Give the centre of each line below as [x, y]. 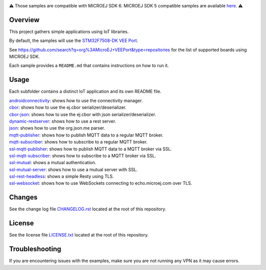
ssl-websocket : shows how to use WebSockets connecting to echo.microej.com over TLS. [100, 183]
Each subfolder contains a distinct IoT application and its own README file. [85, 92]
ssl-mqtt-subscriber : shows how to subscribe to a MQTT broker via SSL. [83, 156]
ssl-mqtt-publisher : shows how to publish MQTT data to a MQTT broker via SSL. [91, 149]
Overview [24, 20]
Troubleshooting [35, 249]
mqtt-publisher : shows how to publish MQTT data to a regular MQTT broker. [86, 135]
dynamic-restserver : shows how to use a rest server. [63, 121]
